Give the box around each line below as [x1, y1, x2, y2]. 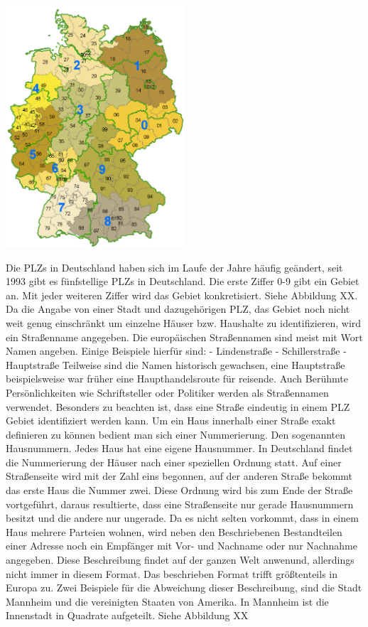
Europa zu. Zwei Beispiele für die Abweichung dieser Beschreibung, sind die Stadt [6, 580, 362, 595]
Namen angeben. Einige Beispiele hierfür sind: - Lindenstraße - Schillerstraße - [6, 343, 347, 358]
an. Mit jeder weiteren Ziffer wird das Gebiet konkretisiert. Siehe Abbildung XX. [6, 287, 358, 302]
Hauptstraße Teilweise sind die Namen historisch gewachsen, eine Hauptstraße [6, 357, 345, 372]
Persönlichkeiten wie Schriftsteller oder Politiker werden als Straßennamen [6, 385, 329, 400]
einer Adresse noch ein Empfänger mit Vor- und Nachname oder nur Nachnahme [6, 538, 357, 553]
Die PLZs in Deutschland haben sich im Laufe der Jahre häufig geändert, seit [6, 259, 343, 274]
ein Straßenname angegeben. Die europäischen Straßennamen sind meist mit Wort [6, 329, 363, 344]
